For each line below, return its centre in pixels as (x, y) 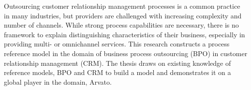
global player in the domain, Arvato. (58, 82)
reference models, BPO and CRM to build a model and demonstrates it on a (118, 72)
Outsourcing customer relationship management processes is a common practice (122, 6)
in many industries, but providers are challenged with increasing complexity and (123, 15)
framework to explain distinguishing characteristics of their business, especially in (125, 34)
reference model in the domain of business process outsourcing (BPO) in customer (126, 53)
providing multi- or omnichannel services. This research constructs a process (117, 44)
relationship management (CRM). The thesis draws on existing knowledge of (118, 63)
